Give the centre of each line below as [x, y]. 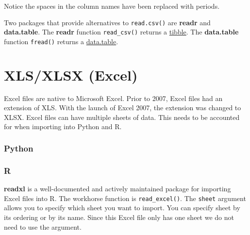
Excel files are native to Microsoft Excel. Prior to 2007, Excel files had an [113, 98]
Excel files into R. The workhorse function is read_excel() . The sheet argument [125, 198]
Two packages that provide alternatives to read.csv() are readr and [107, 22]
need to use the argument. [43, 227]
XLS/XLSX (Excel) [71, 75]
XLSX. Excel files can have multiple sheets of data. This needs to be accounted [122, 117]
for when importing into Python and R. [63, 126]
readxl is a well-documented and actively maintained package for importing [117, 189]
